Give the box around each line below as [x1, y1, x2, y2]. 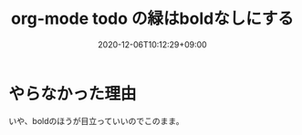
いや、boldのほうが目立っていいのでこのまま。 [8, 115, 184, 126]
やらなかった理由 [8, 83, 138, 104]
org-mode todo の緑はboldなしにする [11, 8, 294, 29]
